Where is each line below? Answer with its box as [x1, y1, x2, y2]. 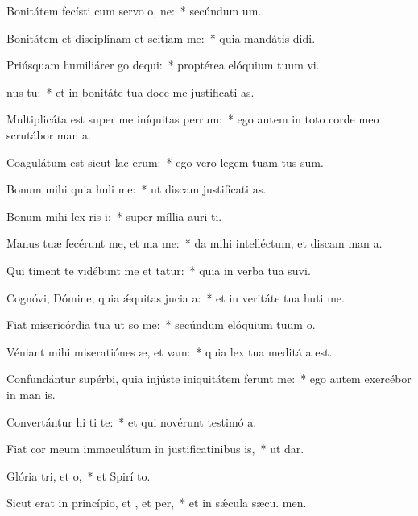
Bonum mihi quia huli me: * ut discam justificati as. [6, 181, 267, 198]
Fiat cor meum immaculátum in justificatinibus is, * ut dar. [6, 440, 304, 457]
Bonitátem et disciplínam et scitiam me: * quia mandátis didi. [6, 29, 316, 46]
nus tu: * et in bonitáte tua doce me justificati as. [6, 83, 255, 100]
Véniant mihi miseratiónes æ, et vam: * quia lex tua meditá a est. [6, 343, 333, 360]
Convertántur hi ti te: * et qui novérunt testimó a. [6, 413, 257, 430]
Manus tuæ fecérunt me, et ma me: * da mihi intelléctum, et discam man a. [6, 235, 383, 252]
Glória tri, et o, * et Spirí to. [6, 467, 151, 484]
